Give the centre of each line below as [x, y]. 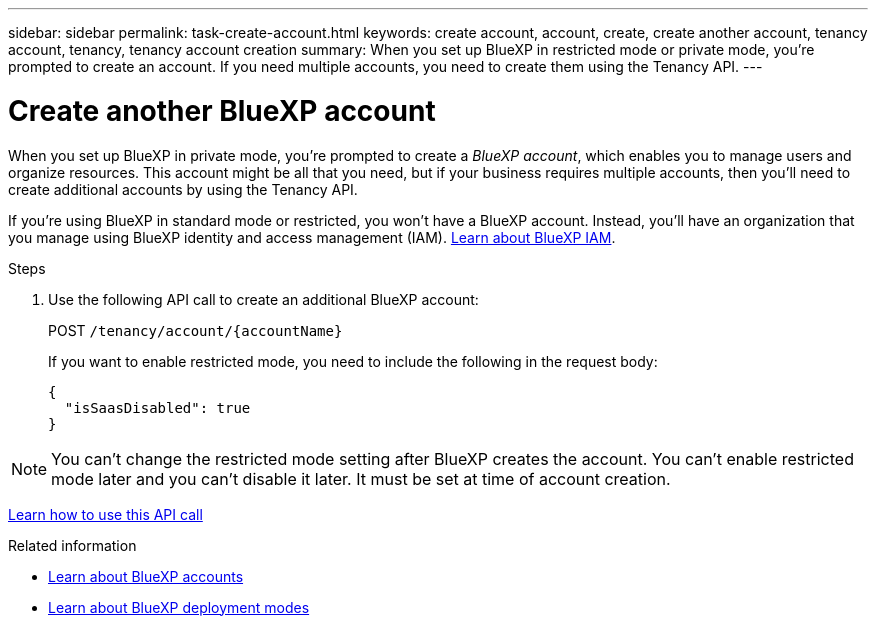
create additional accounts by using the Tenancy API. [183, 189]
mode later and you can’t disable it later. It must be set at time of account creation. [361, 478]
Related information [72, 545]
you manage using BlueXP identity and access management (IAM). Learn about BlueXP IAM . [312, 237]
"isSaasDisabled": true [157, 407]
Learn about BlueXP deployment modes [179, 607]
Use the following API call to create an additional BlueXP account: [263, 299]
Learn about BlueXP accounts [146, 576]
